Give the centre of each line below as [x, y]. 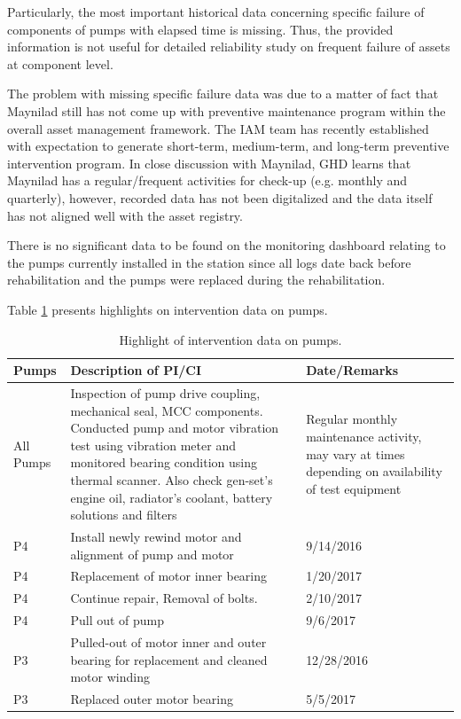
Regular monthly [352, 419]
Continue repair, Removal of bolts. [164, 598]
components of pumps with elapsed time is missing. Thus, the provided [200, 29]
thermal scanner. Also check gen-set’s [172, 479]
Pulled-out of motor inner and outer [168, 641]
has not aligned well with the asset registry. [125, 215]
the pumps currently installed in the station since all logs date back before [209, 262]
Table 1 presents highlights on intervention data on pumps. [168, 309]
